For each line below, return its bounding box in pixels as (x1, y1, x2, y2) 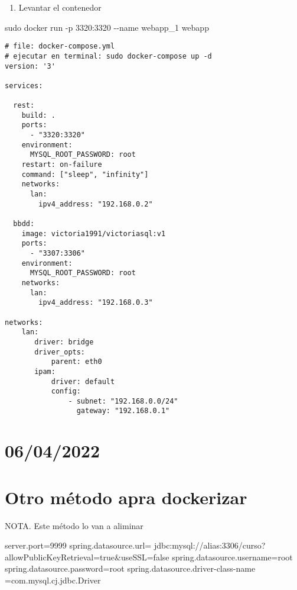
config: (51, 387, 81, 396)
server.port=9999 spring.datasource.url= (5, 539, 152, 552)
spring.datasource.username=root (172, 550, 293, 563)
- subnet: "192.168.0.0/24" (68, 396, 178, 405)
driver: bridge (34, 337, 94, 346)
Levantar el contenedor (18, 1, 102, 13)
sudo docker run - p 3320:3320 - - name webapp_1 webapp (5, 21, 209, 33)
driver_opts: (34, 347, 86, 356)
